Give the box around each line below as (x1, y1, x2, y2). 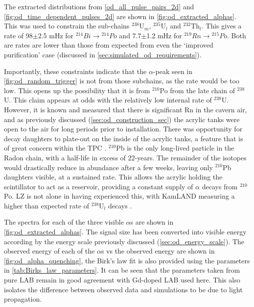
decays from (202, 181, 238, 191)
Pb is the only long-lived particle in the (116, 143, 234, 153)
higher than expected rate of (4, 200, 89, 210)
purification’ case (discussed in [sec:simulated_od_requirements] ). (4, 49, 202, 59)
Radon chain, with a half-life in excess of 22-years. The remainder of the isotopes (4, 152, 247, 162)
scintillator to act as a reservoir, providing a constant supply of (4, 181, 193, 191)
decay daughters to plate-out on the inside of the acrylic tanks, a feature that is (4, 133, 243, 143)
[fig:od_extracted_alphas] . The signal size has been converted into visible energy (4, 227, 247, 237)
